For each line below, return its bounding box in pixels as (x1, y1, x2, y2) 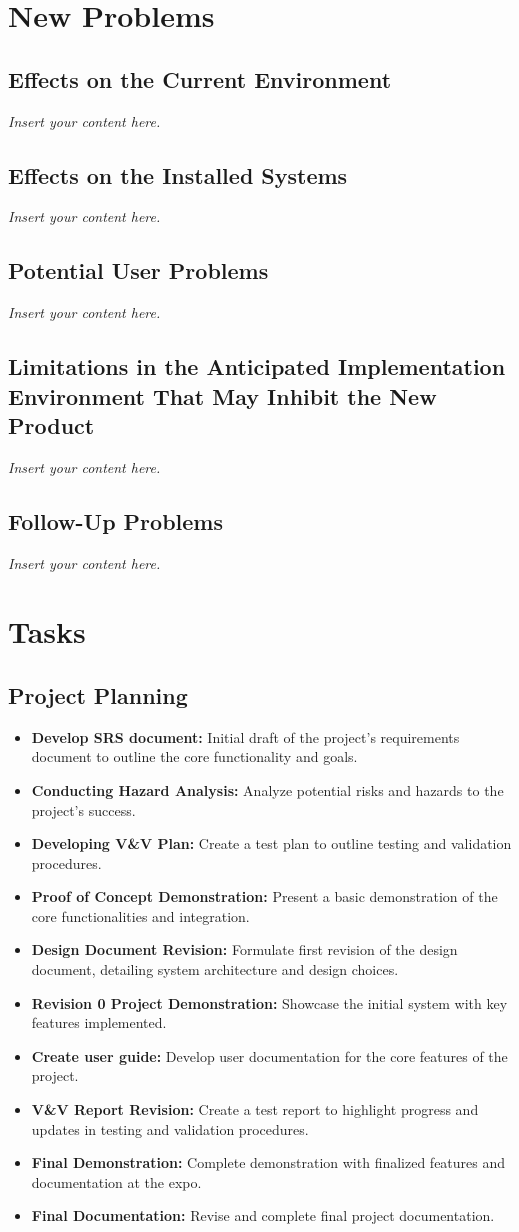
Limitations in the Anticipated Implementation (8, 351, 506, 382)
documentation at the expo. (31, 1171, 202, 1192)
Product (8, 409, 95, 440)
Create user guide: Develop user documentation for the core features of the (31, 1045, 508, 1066)
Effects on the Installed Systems (8, 159, 348, 190)
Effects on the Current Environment (8, 63, 392, 94)
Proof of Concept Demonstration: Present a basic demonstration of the (31, 886, 498, 907)
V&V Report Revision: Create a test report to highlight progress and (31, 1099, 479, 1120)
